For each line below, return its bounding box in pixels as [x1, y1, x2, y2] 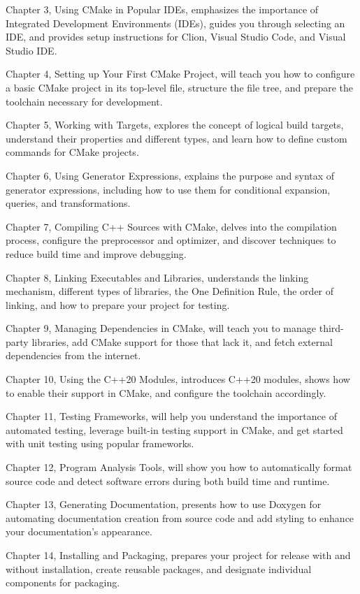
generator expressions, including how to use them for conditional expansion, [6, 182, 331, 196]
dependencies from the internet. [6, 348, 141, 363]
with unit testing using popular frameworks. [6, 436, 194, 451]
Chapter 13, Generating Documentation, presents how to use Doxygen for [6, 497, 322, 512]
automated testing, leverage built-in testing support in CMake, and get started [6, 422, 343, 437]
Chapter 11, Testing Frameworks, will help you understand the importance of [6, 409, 337, 423]
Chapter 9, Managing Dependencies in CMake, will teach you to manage [6, 321, 317, 335]
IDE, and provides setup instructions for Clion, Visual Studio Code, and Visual [6, 29, 346, 44]
